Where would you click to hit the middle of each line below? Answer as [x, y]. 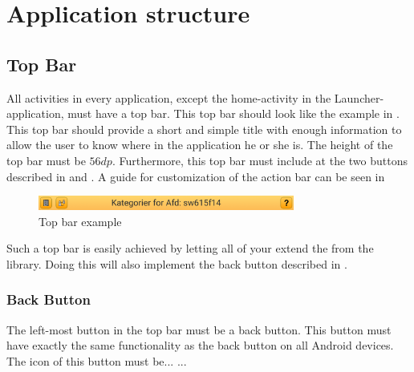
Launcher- [359, 97]
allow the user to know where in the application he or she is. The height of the [200, 145]
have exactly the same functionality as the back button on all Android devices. [200, 345]
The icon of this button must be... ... [97, 360]
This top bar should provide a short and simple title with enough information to [204, 129]
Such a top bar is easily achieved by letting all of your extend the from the [190, 248]
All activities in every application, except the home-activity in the [169, 97]
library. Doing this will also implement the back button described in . [177, 263]
